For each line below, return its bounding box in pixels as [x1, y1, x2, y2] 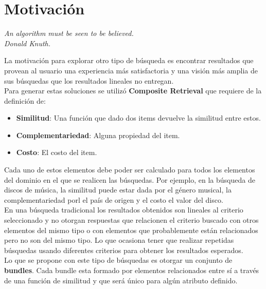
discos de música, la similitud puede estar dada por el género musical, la [4, 184, 232, 195]
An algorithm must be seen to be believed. [4, 28, 134, 38]
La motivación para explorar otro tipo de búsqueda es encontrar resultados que [4, 55, 254, 66]
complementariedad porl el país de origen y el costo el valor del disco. [4, 194, 223, 205]
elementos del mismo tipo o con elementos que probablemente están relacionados [4, 224, 258, 235]
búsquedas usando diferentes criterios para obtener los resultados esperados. [4, 244, 243, 255]
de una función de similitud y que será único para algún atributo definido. [4, 275, 238, 285]
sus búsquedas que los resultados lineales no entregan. [4, 75, 174, 86]
